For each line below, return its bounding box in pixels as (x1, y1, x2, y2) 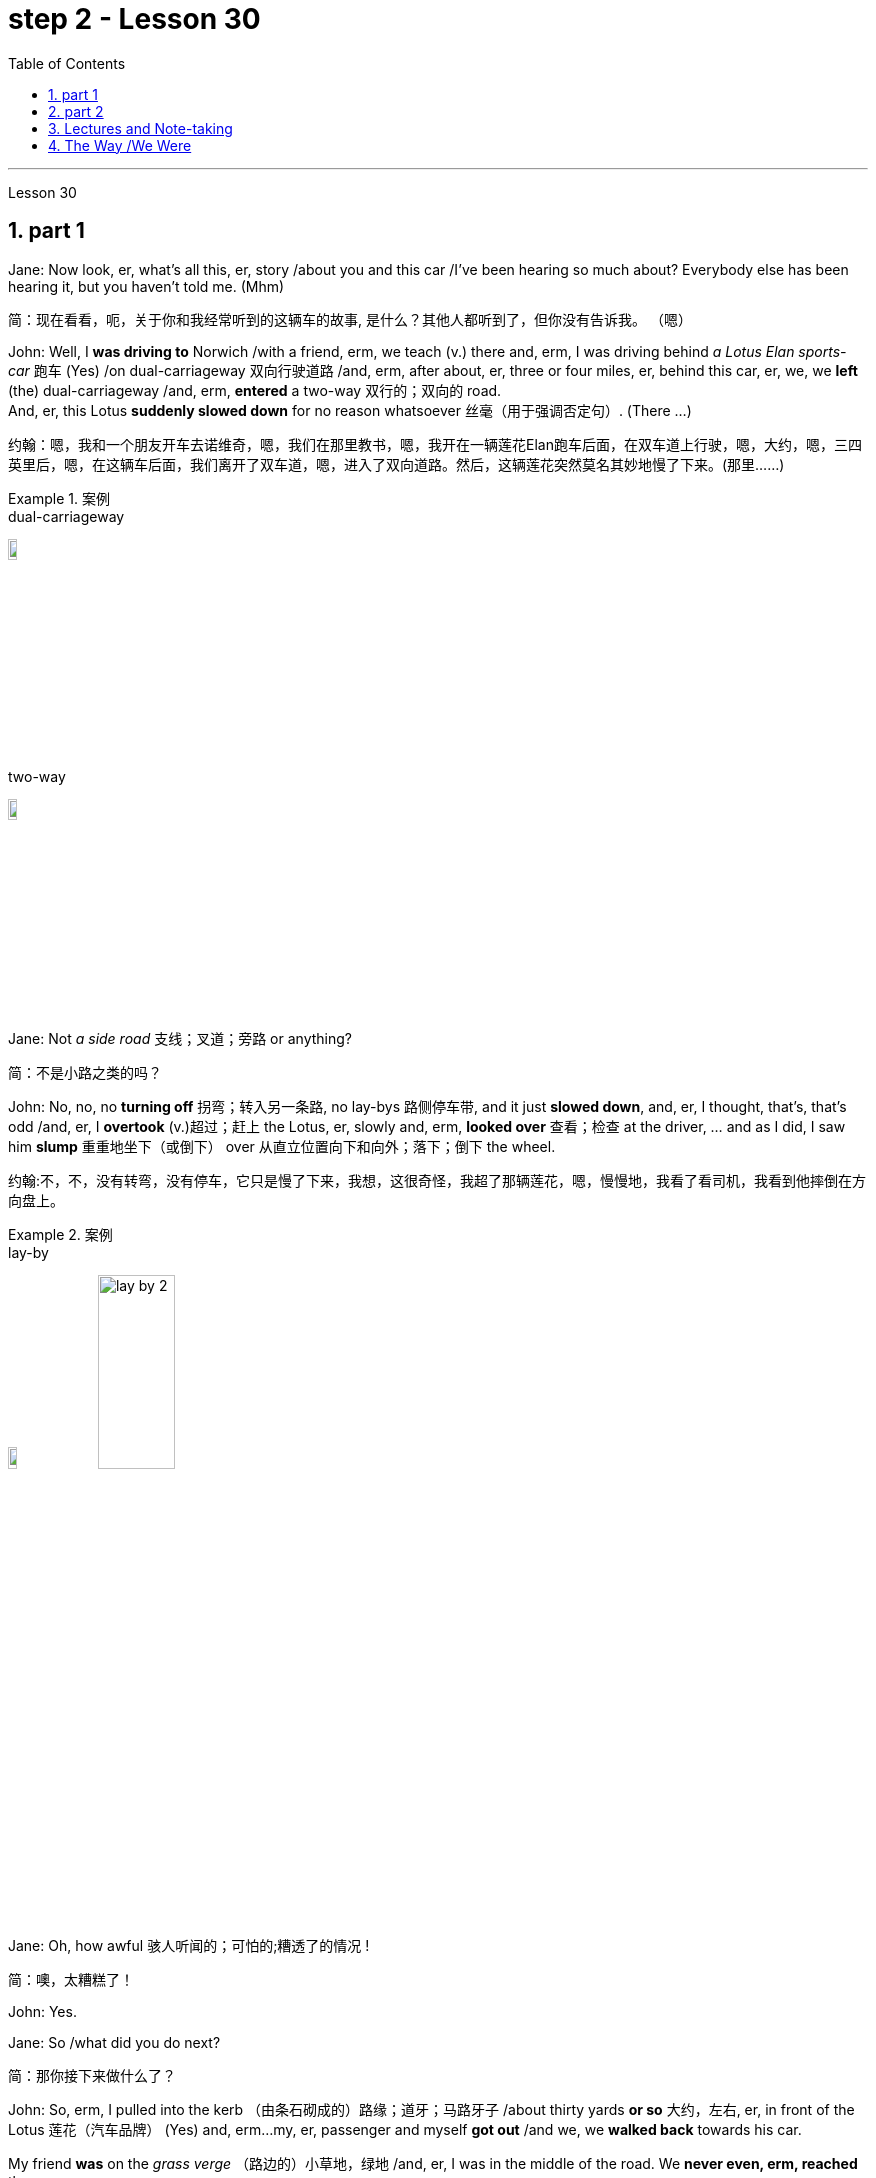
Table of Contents (8, 54, 126, 72)
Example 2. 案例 (8, 1225, 113, 1243)
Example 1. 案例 (8, 489, 110, 507)
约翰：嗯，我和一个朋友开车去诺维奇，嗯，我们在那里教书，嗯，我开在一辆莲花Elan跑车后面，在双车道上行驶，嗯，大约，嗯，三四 (8, 435, 862, 453)
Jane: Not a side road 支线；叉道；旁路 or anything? (8, 1029, 352, 1047)
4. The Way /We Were (48, 136, 192, 154)
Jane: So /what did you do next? (8, 2033, 221, 2051)
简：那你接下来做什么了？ (8, 2066, 176, 2084)
